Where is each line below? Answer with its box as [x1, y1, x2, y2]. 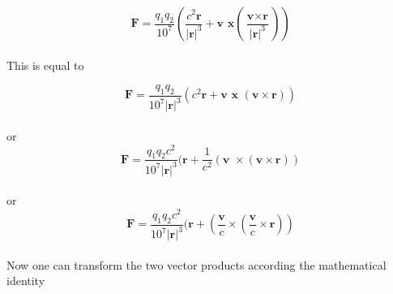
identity [6, 272, 45, 289]
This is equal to [6, 56, 84, 73]
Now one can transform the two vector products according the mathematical [6, 256, 387, 273]
